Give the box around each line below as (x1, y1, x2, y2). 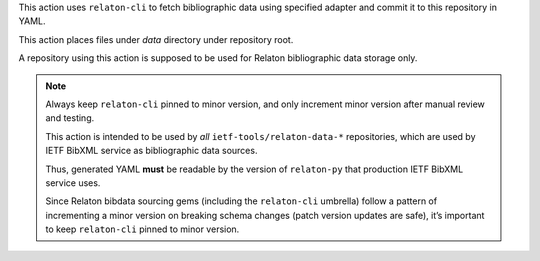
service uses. (45, 176, 101, 189)
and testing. (45, 112, 95, 124)
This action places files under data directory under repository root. (18, 33, 294, 45)
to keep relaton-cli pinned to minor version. (45, 223, 240, 235)
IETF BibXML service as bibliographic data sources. (45, 145, 258, 157)
